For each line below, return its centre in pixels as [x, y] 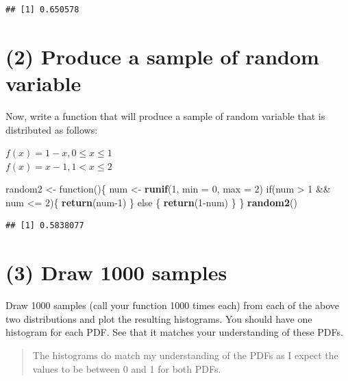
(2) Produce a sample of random [162, 56]
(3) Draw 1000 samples [116, 272]
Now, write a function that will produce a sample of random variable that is [165, 115]
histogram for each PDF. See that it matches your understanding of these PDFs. [174, 332]
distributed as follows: [52, 129]
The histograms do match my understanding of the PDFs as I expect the [185, 355]
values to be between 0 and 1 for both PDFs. [127, 368]
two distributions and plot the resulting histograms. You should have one [159, 318]
